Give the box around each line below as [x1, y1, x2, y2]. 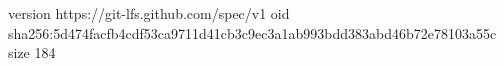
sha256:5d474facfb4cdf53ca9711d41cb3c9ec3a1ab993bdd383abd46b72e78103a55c [8, 22, 497, 43]
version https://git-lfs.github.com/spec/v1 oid [8, 3, 290, 23]
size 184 [8, 42, 56, 63]
